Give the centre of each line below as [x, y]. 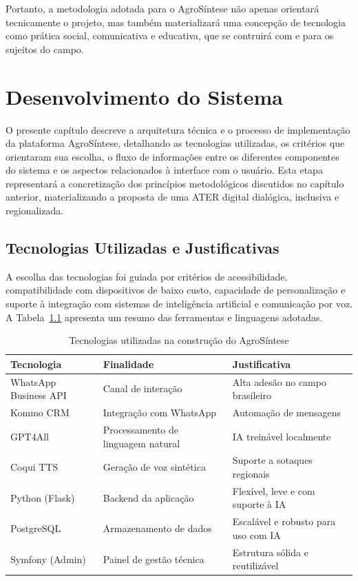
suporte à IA [259, 504]
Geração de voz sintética [154, 467]
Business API [39, 395]
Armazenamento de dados [157, 528]
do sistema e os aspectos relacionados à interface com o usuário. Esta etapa [164, 170]
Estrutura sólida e [270, 552]
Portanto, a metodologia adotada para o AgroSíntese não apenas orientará [162, 8]
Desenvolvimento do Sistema [144, 96]
